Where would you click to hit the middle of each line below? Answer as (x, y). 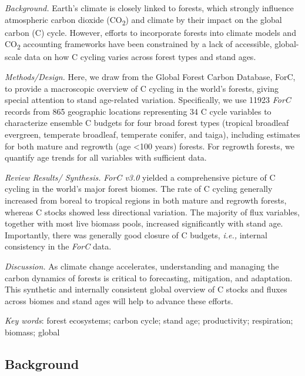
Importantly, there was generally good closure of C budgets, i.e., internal (136, 234)
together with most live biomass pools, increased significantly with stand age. (144, 223)
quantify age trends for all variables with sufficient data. (106, 157)
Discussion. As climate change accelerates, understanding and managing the (142, 266)
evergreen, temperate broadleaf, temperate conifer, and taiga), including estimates (152, 134)
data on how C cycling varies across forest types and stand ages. (140, 57)
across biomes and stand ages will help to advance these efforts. (119, 300)
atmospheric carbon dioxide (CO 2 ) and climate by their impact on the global (143, 20)
